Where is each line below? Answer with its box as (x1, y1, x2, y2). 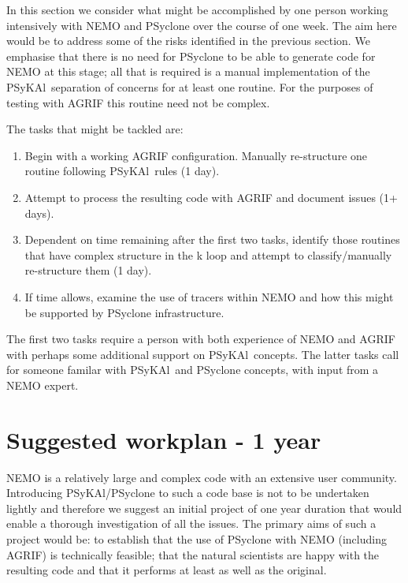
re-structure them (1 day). (24, 262, 152, 278)
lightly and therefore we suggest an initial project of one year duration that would (6, 499, 402, 516)
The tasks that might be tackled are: (6, 121, 184, 137)
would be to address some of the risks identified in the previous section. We (6, 32, 370, 49)
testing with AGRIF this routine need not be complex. (6, 94, 270, 110)
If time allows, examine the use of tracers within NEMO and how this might (24, 288, 394, 305)
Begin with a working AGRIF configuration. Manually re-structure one (24, 147, 368, 163)
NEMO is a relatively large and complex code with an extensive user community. (6, 469, 397, 485)
